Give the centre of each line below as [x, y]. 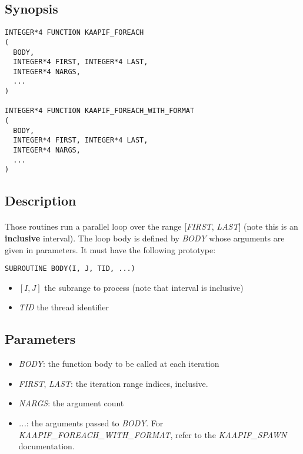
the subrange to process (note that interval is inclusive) [144, 287]
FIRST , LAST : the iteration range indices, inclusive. [113, 383]
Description [41, 201]
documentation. [46, 446]
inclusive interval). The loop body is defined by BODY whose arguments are [145, 238]
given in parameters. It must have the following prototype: [110, 249]
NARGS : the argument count [71, 403]
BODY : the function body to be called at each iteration [119, 364]
